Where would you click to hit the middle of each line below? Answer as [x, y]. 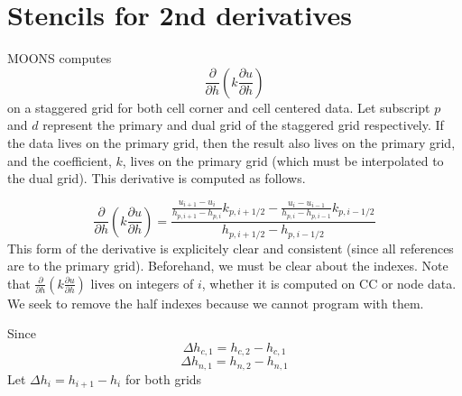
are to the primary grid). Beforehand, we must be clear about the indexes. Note [228, 266]
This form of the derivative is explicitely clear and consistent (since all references [231, 248]
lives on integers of [142, 283]
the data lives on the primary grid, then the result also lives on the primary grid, [231, 142]
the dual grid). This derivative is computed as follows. [157, 178]
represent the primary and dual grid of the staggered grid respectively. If [243, 125]
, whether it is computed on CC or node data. [329, 283]
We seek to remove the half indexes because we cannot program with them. [216, 303]
